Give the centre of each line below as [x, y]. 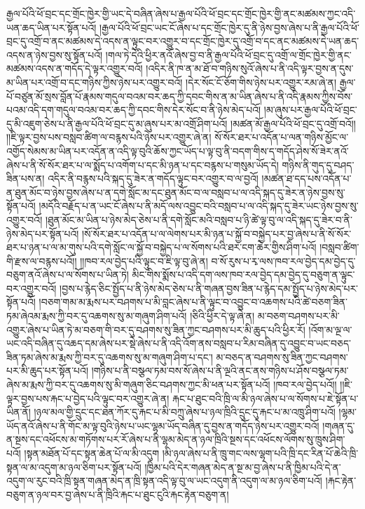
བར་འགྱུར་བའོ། [32, 288]
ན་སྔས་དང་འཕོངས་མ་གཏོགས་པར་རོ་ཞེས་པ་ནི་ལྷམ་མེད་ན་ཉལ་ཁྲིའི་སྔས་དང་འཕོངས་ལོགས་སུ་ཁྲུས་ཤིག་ [176, 439]
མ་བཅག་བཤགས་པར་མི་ [298, 316]
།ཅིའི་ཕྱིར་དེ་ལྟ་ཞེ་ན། [222, 316]
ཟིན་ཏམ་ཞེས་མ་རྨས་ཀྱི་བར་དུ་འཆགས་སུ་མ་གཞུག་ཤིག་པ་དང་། [110, 357]
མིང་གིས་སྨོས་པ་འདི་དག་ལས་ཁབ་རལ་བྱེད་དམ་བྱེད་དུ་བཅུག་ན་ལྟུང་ [243, 274]
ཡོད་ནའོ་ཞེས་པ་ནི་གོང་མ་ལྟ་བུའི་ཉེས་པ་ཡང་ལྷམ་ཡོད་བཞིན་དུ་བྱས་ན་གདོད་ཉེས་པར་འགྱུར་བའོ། [163, 425]
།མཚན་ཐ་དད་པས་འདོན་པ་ [307, 178]
